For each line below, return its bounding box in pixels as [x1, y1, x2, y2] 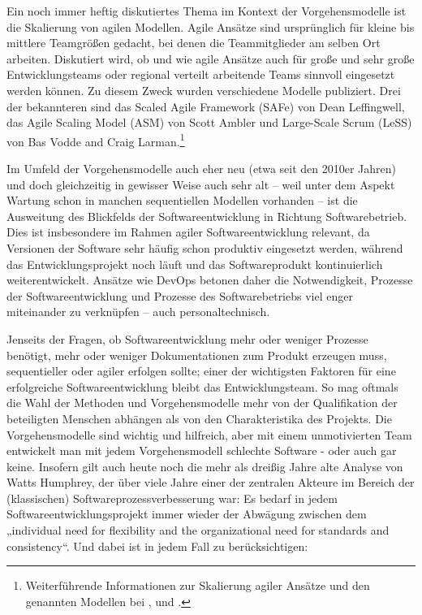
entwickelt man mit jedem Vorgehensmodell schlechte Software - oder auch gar [6, 442, 397, 459]
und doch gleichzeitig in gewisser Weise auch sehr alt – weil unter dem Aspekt [6, 175, 395, 193]
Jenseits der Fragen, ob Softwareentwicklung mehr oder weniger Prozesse [6, 330, 368, 347]
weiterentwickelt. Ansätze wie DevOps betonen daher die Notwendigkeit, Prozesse [6, 271, 413, 288]
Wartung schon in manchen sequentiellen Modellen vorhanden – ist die [6, 192, 358, 209]
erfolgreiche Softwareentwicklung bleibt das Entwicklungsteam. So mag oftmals [6, 378, 398, 395]
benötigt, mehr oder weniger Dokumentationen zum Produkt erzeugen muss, [6, 346, 387, 363]
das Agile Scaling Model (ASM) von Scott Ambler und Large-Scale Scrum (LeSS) [6, 114, 412, 131]
